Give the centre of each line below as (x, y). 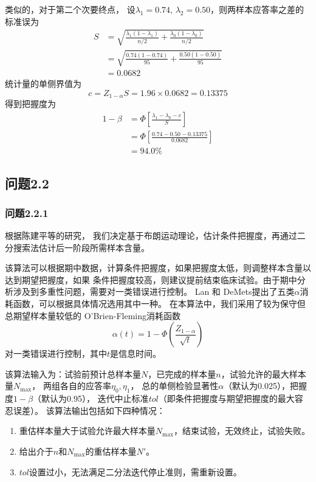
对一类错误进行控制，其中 (56, 353)
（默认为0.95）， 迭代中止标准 (91, 398)
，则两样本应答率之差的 (257, 9)
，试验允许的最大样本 (263, 374)
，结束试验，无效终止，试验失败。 (242, 431)
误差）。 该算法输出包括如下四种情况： (89, 410)
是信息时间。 (136, 353)
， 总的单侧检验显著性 (174, 386)
